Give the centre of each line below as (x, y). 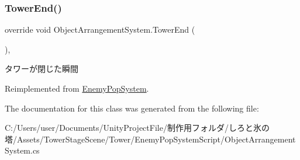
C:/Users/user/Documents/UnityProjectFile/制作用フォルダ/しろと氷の (137, 128)
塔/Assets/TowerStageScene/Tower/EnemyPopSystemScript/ (115, 139)
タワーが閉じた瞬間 (42, 69)
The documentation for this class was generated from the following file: (132, 108)
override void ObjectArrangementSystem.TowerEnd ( (100, 29)
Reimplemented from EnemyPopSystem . (77, 88)
